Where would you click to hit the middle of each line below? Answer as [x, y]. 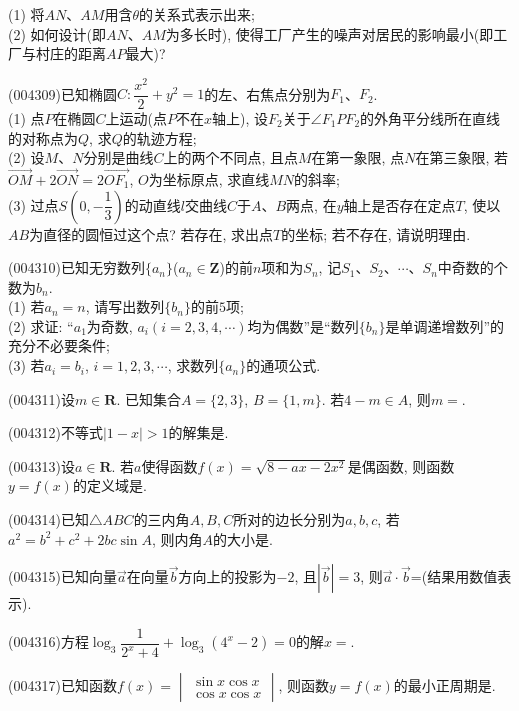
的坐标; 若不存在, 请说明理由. [376, 233]
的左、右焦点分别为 [267, 93]
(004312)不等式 [55, 432]
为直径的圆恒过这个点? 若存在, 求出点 [151, 233]
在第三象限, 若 [461, 157]
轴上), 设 [240, 117]
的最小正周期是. [444, 685]
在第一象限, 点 [358, 157]
